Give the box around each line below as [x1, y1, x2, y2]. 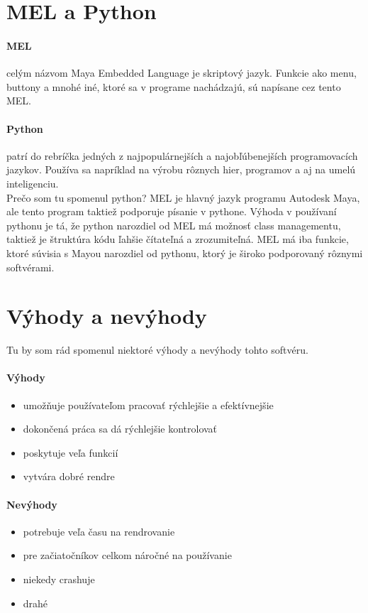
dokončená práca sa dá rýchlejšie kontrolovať [23, 421, 218, 436]
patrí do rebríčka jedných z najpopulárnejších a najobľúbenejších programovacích [6, 148, 358, 163]
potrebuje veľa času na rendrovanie [23, 524, 175, 538]
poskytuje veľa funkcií [23, 445, 118, 460]
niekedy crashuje [23, 571, 95, 586]
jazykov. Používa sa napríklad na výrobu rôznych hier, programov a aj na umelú [6, 162, 356, 177]
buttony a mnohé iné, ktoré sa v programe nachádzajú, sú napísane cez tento [6, 79, 341, 94]
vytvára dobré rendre [23, 469, 115, 484]
